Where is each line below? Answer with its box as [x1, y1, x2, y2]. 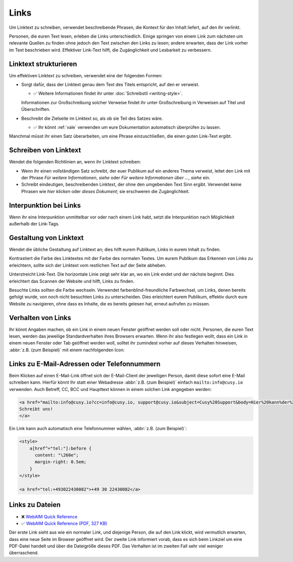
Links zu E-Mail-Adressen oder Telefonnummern [9, 360, 161, 368]
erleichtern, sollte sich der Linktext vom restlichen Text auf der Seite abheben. [9, 262, 167, 268]
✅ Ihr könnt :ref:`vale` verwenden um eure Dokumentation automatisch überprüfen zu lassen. [33, 124, 221, 130]
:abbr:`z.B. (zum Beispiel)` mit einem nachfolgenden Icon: [9, 347, 125, 353]
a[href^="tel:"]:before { [29, 445, 92, 451]
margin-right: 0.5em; [35, 459, 86, 465]
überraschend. [9, 550, 39, 556]
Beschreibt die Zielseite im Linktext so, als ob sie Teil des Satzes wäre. [21, 115, 163, 121]
